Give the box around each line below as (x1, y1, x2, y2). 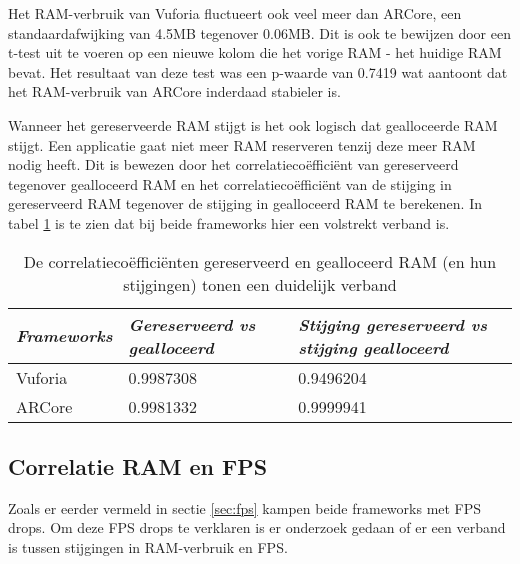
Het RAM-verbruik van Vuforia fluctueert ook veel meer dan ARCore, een (8, 3, 462, 23)
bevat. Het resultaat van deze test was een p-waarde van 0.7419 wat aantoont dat (8, 61, 508, 82)
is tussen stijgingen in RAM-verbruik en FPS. (8, 536, 288, 557)
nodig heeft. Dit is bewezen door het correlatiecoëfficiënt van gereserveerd (8, 154, 459, 175)
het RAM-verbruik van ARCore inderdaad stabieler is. (8, 81, 341, 102)
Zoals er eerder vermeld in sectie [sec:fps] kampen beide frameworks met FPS (8, 497, 482, 518)
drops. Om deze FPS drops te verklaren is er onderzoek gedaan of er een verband (8, 517, 506, 538)
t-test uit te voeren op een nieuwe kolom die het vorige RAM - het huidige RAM (8, 42, 502, 63)
